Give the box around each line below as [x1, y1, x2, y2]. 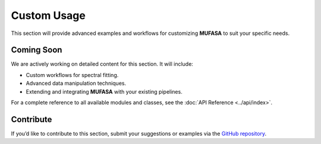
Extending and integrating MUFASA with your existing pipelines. [26, 88, 182, 95]
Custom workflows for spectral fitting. [26, 71, 119, 78]
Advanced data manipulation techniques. [26, 80, 127, 87]
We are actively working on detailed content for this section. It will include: [11, 60, 193, 68]
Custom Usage [11, 9, 86, 22]
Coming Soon [11, 45, 62, 55]
